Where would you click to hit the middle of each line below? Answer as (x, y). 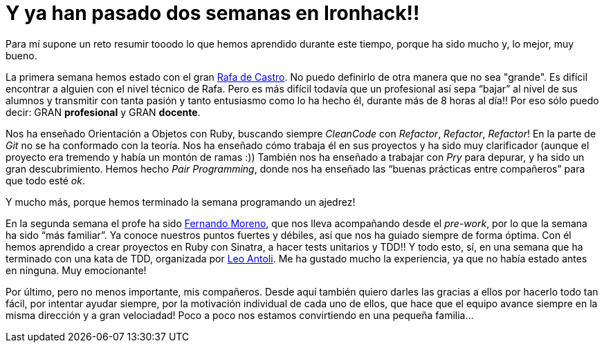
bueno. (21, 55)
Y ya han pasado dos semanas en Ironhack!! (213, 13)
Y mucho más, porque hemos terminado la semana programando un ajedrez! (181, 202)
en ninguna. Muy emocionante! (76, 270)
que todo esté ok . (45, 180)
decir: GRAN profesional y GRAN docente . (103, 112)
